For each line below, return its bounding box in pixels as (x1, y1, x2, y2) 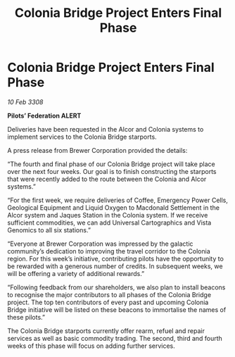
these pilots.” (7, 313, 46, 321)
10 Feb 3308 (7, 97, 44, 106)
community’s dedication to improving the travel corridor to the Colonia (7, 246, 211, 255)
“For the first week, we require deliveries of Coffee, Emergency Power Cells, (7, 196, 229, 204)
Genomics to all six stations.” (7, 225, 91, 234)
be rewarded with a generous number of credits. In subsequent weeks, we (7, 262, 223, 270)
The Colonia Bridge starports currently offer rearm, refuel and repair (7, 326, 205, 335)
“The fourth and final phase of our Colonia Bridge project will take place (7, 160, 216, 168)
